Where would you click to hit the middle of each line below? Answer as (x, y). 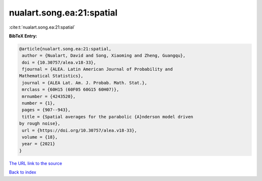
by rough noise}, (40, 123)
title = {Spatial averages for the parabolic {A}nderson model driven (108, 117)
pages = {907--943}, (46, 110)
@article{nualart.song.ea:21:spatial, (65, 49)
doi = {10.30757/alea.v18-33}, (59, 62)
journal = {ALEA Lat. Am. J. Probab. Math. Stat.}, (85, 83)
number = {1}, (39, 103)
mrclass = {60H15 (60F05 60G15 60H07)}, (71, 90)
